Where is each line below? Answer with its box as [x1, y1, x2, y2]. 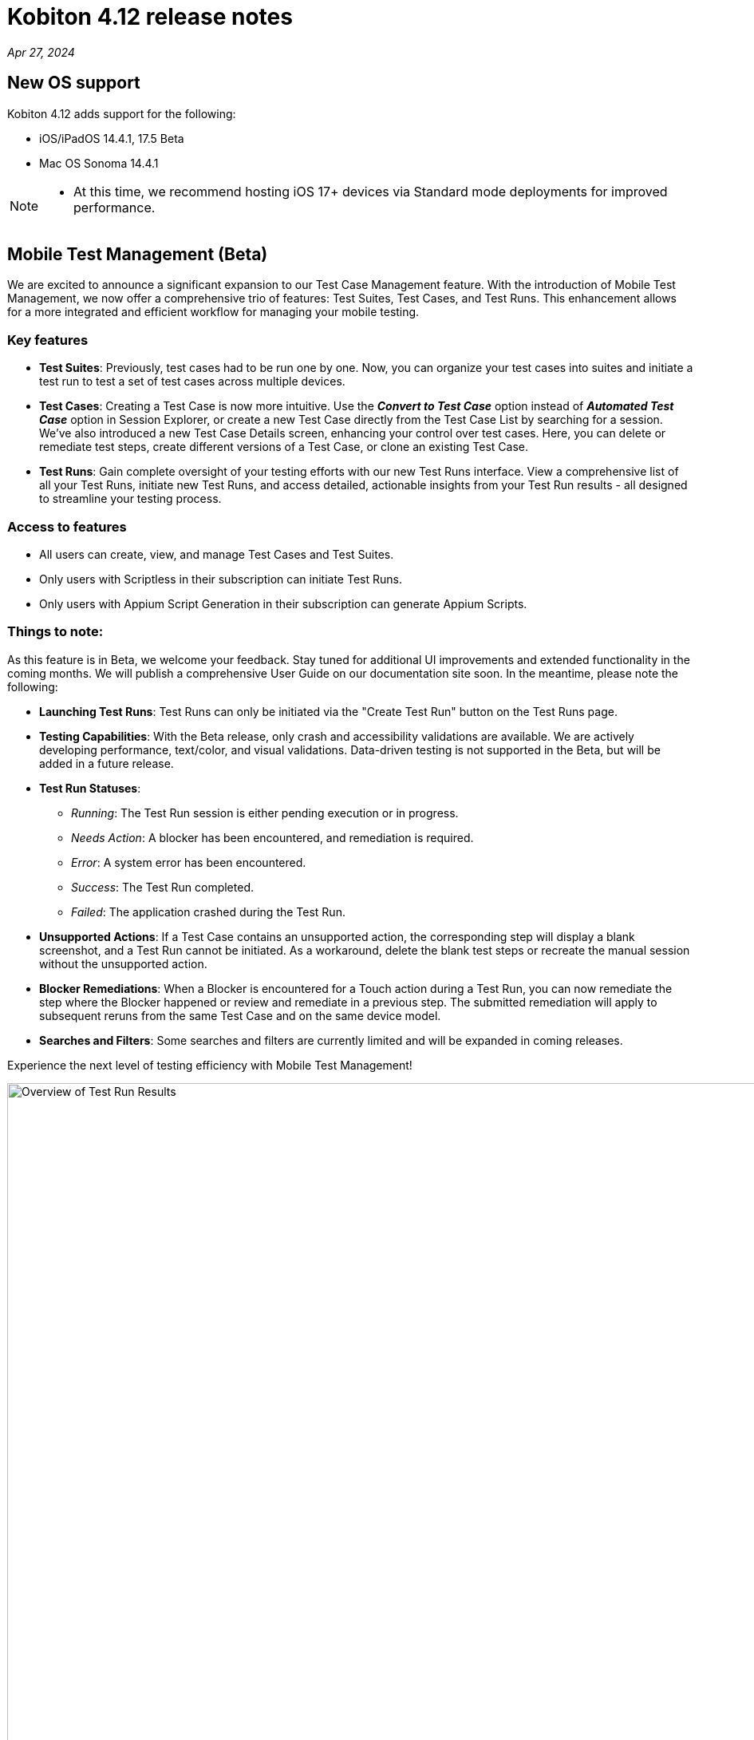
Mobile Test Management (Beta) [7, 244, 268, 265]
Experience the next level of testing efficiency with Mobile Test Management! [7, 1058, 413, 1072]
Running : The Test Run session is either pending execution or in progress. [71, 805, 459, 820]
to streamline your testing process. [39, 492, 222, 506]
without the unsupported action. [39, 956, 207, 971]
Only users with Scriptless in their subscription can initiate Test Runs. [39, 571, 402, 586]
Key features [7, 331, 89, 348]
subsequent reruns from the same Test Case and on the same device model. [39, 1008, 441, 1022]
